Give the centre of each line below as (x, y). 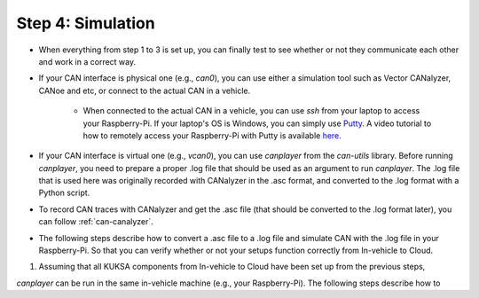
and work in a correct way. (87, 61)
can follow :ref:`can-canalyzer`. (96, 222)
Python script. (64, 193)
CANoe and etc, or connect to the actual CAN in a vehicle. (145, 90)
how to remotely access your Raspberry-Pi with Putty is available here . (212, 135)
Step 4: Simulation (86, 23)
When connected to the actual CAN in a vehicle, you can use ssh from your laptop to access (251, 111)
